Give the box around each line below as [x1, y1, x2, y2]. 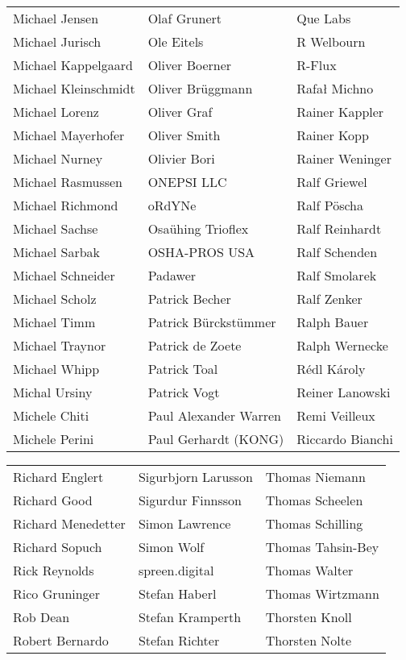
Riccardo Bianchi [296, 430, 393, 448]
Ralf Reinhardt [296, 219, 382, 238]
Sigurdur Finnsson [138, 491, 242, 509]
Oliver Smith [147, 126, 221, 144]
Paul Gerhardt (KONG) [147, 430, 284, 448]
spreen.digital [138, 561, 214, 579]
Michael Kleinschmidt [13, 79, 135, 98]
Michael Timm [13, 313, 96, 331]
